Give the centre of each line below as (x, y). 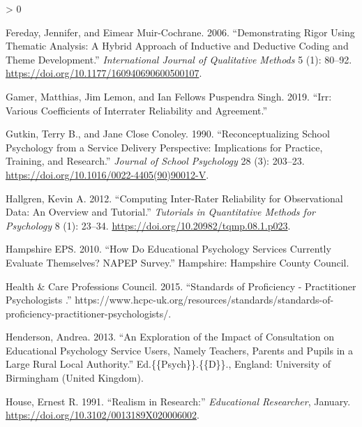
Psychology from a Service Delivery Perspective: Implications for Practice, (164, 147)
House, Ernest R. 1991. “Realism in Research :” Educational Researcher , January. (178, 401)
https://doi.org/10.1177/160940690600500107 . (104, 73)
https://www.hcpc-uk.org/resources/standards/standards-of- (204, 300)
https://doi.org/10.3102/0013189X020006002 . (103, 415)
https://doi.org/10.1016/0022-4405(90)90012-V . (107, 174)
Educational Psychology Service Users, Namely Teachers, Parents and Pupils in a (180, 350)
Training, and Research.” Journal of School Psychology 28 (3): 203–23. (155, 161)
